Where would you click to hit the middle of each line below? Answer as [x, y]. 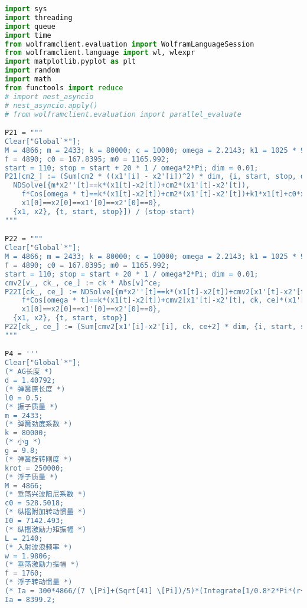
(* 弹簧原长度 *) [35, 389]
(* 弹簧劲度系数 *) [39, 424]
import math [28, 79]
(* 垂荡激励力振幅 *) [42, 565]
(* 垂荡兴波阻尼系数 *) [46, 494]
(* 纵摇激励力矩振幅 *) [46, 529]
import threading [39, 17]
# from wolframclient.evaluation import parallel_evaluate [123, 114]
